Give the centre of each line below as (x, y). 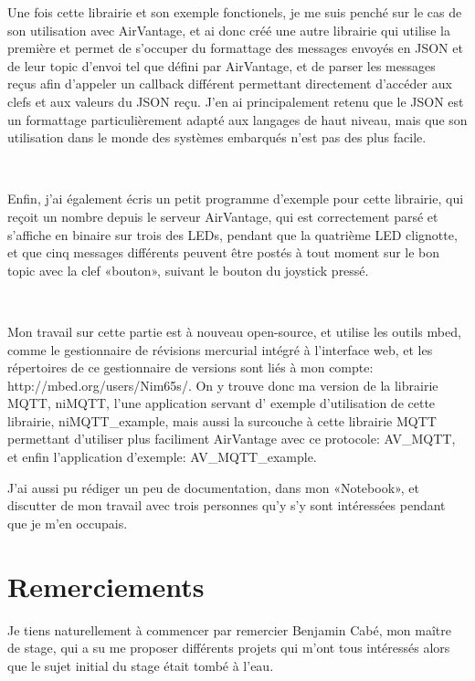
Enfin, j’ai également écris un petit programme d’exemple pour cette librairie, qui (236, 199)
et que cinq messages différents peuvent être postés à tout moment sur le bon (224, 252)
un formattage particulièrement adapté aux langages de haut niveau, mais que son (237, 119)
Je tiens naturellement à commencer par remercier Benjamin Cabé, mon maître (230, 629)
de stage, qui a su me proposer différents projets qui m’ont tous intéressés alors (229, 648)
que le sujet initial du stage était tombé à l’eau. (141, 665)
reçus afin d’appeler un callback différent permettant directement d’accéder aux (230, 84)
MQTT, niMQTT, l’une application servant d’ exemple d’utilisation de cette (222, 403)
